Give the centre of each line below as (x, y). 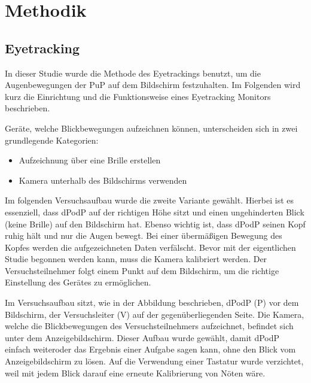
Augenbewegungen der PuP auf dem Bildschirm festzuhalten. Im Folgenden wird (153, 85)
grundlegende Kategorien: (52, 140)
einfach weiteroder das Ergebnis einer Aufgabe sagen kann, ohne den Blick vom (150, 349)
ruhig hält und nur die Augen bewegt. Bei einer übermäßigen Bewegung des (144, 235)
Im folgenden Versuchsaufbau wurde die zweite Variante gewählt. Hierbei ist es (150, 200)
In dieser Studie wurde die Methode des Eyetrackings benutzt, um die (133, 73)
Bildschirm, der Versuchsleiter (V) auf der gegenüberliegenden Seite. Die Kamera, (155, 314)
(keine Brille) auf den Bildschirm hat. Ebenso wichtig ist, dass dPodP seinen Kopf (155, 224)
